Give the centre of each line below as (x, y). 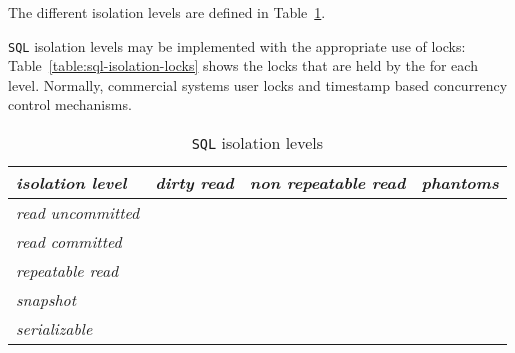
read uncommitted (78, 213)
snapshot (46, 300)
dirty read (194, 183)
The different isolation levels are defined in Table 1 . (167, 12)
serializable (54, 329)
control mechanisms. (70, 104)
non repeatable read (327, 183)
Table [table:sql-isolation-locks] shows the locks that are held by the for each (243, 65)
